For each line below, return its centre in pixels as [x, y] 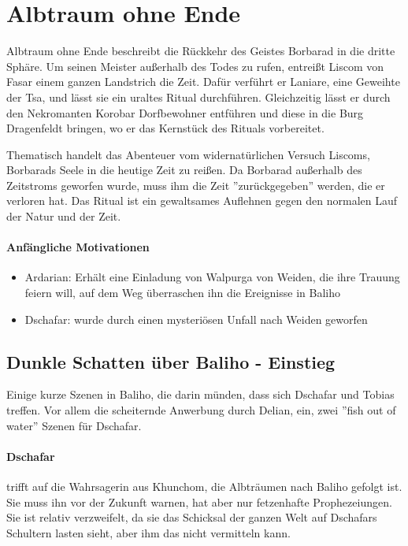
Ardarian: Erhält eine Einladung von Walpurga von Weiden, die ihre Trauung [212, 277]
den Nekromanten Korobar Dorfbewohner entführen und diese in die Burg [185, 112]
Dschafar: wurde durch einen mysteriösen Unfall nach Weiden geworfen [196, 319]
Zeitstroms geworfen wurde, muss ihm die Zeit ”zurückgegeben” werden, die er [196, 185]
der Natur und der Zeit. [64, 216]
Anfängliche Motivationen [78, 247]
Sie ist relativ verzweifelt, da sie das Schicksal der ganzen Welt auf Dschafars [192, 517]
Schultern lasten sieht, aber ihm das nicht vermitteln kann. [148, 532]
